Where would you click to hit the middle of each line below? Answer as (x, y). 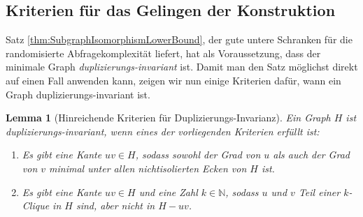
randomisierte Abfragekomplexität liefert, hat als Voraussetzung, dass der (163, 53)
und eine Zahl (168, 192)
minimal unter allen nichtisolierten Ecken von (148, 168)
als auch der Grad (311, 155)
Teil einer (319, 192)
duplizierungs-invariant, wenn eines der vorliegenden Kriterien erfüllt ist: (163, 131)
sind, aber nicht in (115, 205)
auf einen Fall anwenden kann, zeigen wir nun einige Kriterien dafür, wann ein (173, 80)
